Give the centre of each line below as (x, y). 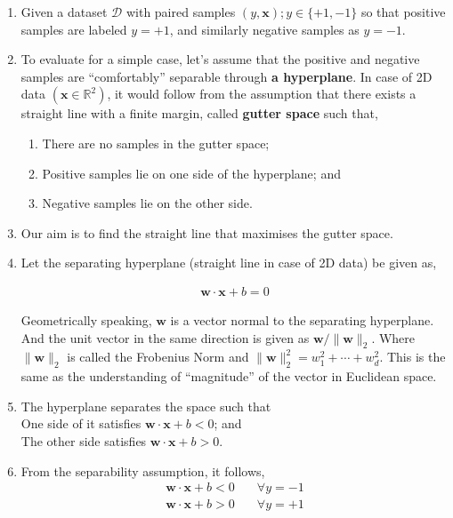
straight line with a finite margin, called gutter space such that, (199, 113)
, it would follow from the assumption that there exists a (262, 94)
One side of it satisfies (81, 423)
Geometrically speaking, (86, 319)
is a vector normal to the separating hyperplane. (302, 319)
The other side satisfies (84, 440)
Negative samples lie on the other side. (147, 203)
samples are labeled (74, 29)
